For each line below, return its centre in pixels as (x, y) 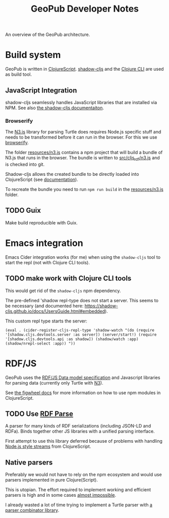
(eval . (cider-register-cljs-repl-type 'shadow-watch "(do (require (80, 330)
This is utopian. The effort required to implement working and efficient (78, 490)
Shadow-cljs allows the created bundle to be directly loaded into (72, 174)
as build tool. (18, 74)
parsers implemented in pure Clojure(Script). (52, 480)
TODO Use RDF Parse (39, 414)
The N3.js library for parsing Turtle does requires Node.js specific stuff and (83, 132)
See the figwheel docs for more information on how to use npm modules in (83, 393)
